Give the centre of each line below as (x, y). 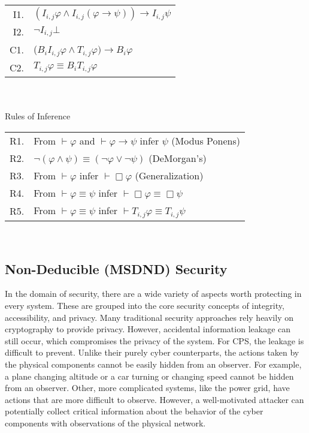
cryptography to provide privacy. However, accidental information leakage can (148, 329)
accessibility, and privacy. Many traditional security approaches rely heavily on (149, 317)
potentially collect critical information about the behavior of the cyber (134, 411)
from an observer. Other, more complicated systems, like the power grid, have (147, 388)
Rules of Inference (38, 116)
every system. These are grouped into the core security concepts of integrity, (145, 306)
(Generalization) (169, 175)
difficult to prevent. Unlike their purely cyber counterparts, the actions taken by (152, 352)
